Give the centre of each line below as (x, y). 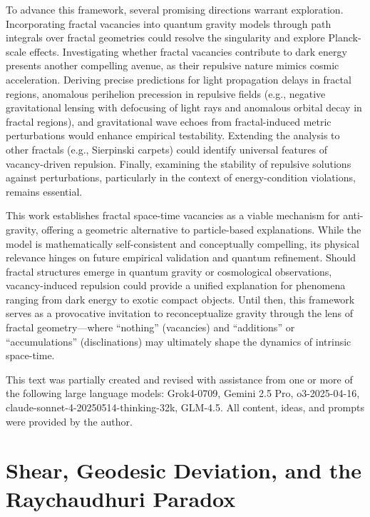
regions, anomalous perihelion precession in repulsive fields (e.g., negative (166, 93)
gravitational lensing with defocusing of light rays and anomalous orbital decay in (184, 107)
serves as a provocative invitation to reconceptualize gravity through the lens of (179, 313)
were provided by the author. (69, 421)
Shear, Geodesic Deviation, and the (184, 470)
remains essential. (44, 191)
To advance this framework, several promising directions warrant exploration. (175, 9)
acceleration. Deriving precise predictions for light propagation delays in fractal (179, 79)
